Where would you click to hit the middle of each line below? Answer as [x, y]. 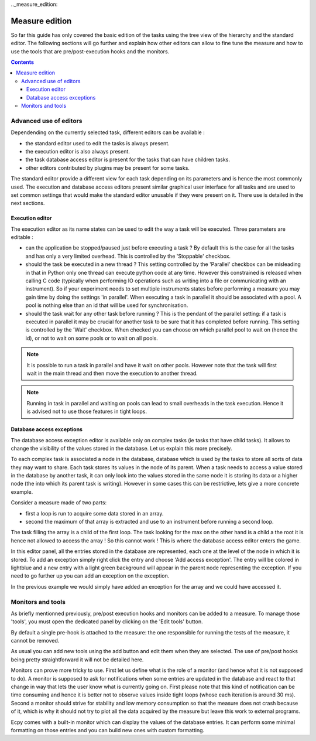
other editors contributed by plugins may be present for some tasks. [108, 168]
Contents [23, 62]
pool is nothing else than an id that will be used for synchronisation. [107, 305]
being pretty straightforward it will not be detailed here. [77, 660]
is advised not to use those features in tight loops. [87, 412]
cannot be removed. [35, 641]
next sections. [28, 203]
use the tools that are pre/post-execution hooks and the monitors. [90, 51]
